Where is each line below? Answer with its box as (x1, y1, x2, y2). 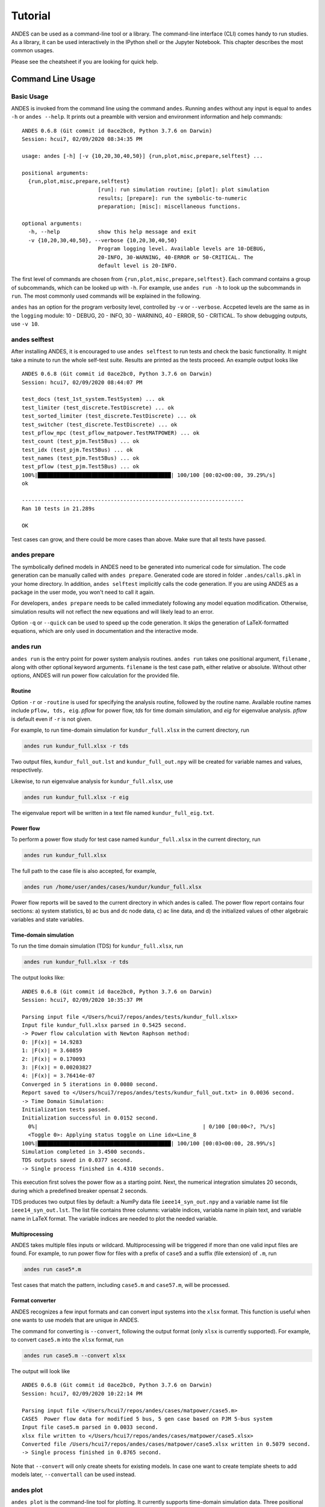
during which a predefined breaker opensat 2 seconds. (11, 1187, 147, 1194)
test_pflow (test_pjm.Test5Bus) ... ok (22, 463, 140, 470)
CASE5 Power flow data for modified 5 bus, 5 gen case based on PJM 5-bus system (22, 1415, 273, 1422)
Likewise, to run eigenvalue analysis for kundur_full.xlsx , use (11, 778, 173, 785)
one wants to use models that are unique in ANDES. (11, 1317, 140, 1324)
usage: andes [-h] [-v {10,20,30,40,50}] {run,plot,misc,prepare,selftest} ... (22, 153, 263, 159)
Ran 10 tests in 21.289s (22, 505, 95, 512)
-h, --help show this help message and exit (28, 228, 197, 235)
